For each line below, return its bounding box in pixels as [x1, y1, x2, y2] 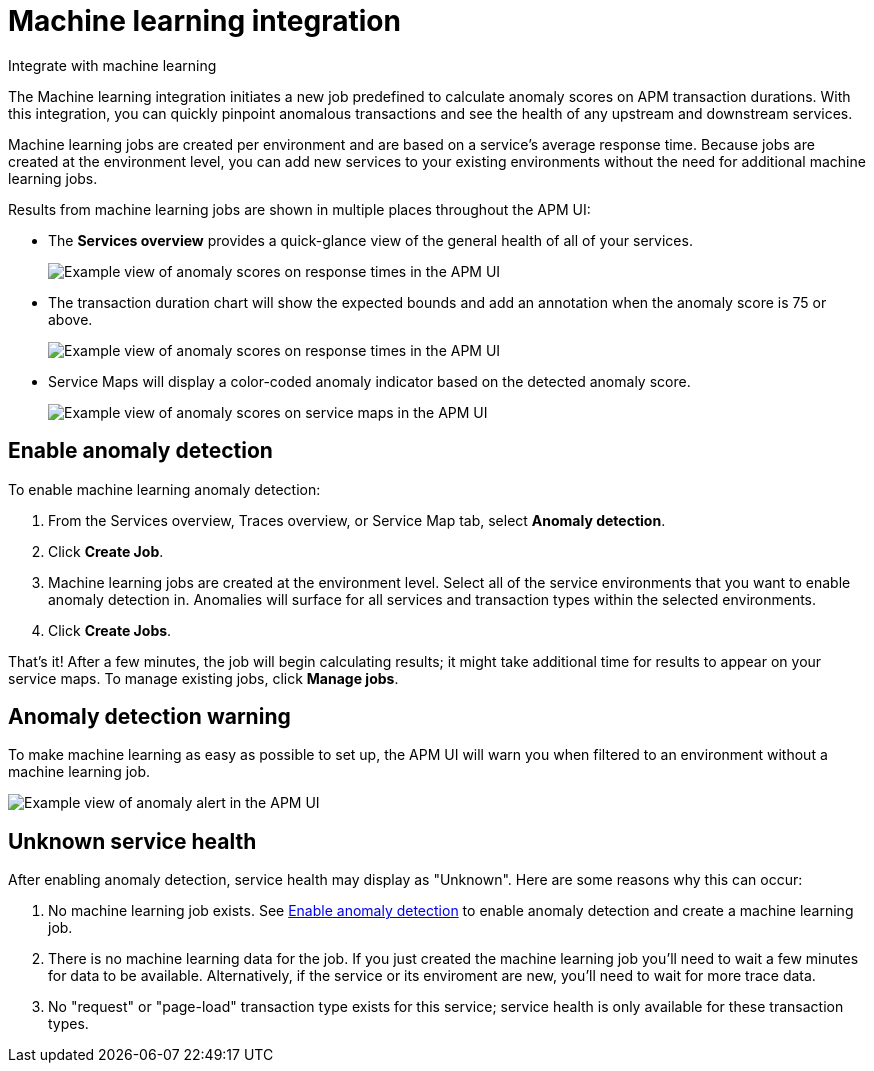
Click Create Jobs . [48, 621, 172, 639]
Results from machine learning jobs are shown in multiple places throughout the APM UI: [8, 200, 591, 218]
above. [48, 310, 93, 328]
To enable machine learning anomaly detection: [8, 480, 321, 498]
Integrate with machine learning [8, 56, 217, 74]
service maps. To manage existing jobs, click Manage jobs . [8, 669, 399, 687]
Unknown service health [8, 828, 257, 854]
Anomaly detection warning [8, 704, 291, 730]
